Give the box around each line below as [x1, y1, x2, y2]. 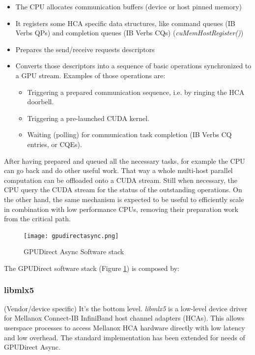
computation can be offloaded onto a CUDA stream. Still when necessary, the [4, 175, 237, 185]
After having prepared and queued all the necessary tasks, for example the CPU [4, 155, 245, 166]
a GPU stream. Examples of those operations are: [15, 70, 166, 80]
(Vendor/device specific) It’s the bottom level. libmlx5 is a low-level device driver [4, 303, 248, 313]
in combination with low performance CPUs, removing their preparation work [4, 204, 238, 214]
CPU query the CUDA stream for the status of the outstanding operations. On [4, 184, 242, 195]
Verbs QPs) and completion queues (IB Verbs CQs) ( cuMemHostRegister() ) [15, 28, 244, 38]
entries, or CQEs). [27, 139, 82, 149]
